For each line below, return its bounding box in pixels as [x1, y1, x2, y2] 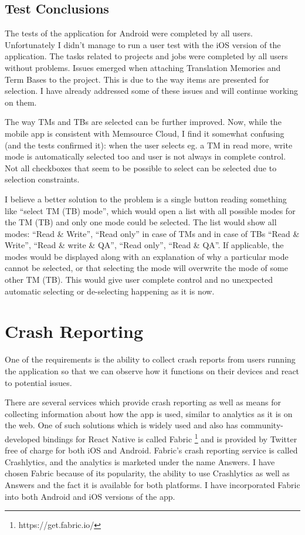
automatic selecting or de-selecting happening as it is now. [5, 285, 215, 297]
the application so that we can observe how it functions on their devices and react [5, 364, 300, 377]
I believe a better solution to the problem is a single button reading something [5, 192, 287, 205]
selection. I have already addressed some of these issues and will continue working [5, 84, 299, 97]
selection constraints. [5, 173, 80, 185]
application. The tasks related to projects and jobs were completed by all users [5, 50, 288, 62]
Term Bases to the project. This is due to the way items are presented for [5, 73, 269, 85]
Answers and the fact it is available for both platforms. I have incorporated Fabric [5, 478, 300, 490]
